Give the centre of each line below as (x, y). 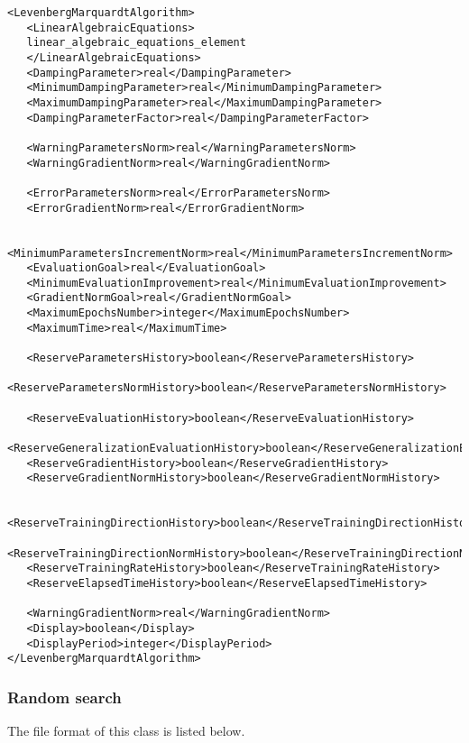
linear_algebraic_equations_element (136, 43)
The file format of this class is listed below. (126, 731)
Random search (64, 697)
